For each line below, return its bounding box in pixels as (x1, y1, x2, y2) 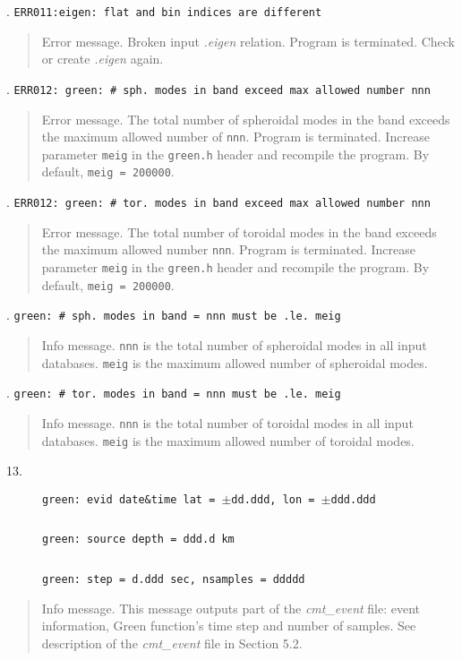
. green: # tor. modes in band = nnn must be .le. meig (6, 383, 341, 402)
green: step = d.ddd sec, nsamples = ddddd (42, 573, 305, 587)
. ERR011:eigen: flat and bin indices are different (6, 2, 322, 20)
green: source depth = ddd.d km (42, 533, 235, 546)
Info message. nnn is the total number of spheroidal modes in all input (41, 335, 427, 354)
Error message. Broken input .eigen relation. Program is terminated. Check (41, 31, 456, 50)
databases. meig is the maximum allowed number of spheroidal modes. (41, 353, 428, 372)
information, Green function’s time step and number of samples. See (41, 616, 416, 635)
